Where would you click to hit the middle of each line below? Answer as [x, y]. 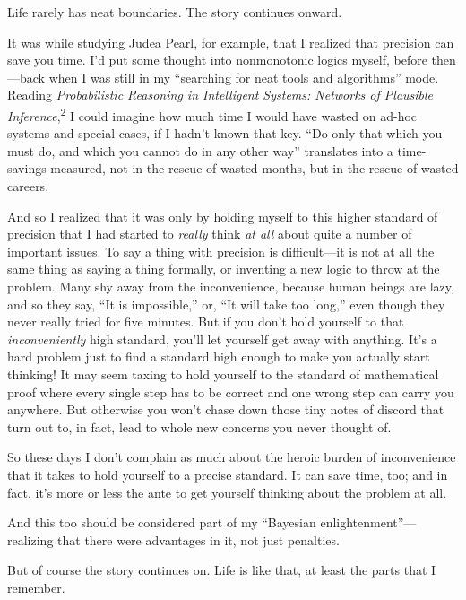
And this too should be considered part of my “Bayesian [162, 522]
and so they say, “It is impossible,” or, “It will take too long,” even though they [226, 304]
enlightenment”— [368, 522]
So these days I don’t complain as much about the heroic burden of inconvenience [232, 457]
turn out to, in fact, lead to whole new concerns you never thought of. [199, 426]
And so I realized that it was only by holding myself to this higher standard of [223, 216]
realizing [30, 539]
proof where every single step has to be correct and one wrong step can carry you [231, 391]
